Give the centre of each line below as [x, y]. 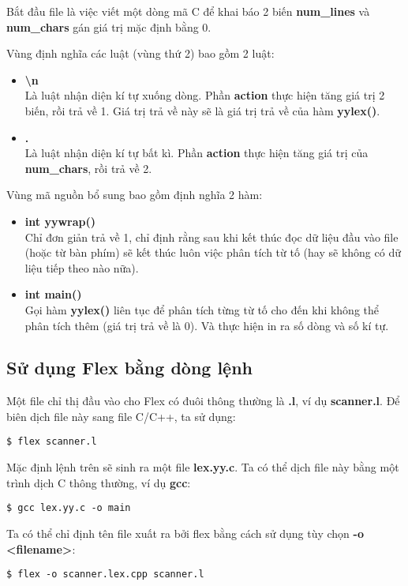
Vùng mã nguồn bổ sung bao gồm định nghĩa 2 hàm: [135, 195]
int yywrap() [60, 221]
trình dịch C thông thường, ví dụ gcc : [99, 482]
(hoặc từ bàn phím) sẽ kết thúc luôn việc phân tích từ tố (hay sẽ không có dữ [213, 252]
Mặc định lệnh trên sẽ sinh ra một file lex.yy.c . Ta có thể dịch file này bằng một [203, 467]
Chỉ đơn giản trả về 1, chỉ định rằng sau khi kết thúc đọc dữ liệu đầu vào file [211, 237]
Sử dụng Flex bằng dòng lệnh [130, 368]
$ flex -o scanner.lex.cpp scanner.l [105, 575]
